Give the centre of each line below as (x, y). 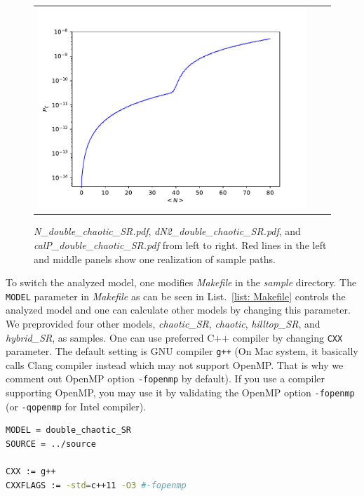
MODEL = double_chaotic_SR (68, 430)
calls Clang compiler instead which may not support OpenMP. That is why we (175, 364)
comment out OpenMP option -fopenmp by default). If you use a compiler (166, 378)
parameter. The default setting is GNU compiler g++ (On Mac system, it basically (182, 351)
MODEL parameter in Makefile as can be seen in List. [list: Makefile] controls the (176, 296)
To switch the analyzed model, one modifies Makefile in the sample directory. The (181, 282)
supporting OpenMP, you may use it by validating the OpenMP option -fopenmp (180, 393)
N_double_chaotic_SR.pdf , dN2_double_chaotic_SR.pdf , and (167, 231)
